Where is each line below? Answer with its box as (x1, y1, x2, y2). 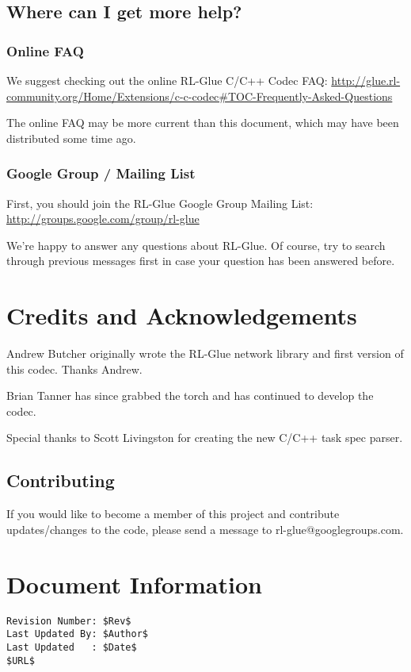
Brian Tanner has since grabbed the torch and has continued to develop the (6, 387, 374, 404)
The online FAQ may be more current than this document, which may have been (6, 114, 399, 131)
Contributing (6, 468, 115, 493)
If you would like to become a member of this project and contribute (6, 505, 340, 522)
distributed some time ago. (6, 129, 136, 146)
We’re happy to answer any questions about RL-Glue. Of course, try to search (6, 236, 386, 253)
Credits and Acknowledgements (6, 299, 357, 332)
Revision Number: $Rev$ (6, 615, 131, 627)
